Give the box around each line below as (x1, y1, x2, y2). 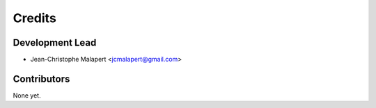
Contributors (13, 73, 70, 84)
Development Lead (13, 37, 97, 48)
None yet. (13, 91, 41, 100)
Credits (13, 10, 57, 26)
